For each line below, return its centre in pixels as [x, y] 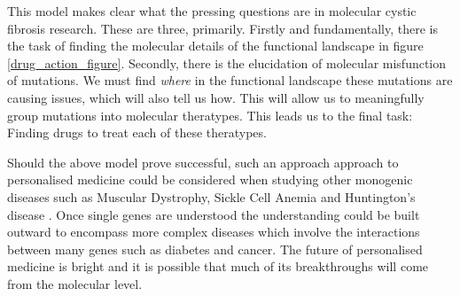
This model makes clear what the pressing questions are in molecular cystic [212, 11]
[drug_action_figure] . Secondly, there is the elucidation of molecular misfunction [227, 62]
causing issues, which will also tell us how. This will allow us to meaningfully [216, 97]
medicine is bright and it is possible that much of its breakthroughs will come [218, 266]
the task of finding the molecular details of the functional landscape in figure [215, 46]
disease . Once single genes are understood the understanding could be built [214, 214]
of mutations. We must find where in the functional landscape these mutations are [230, 80]
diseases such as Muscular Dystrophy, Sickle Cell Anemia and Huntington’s [211, 196]
